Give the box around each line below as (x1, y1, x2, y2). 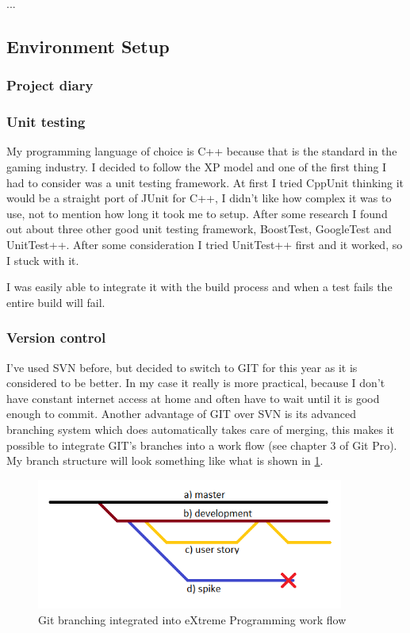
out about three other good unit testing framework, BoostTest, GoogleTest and (6, 221, 392, 237)
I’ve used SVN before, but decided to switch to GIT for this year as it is (6, 359, 358, 375)
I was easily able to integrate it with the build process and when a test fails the (6, 278, 393, 295)
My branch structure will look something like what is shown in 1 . (6, 452, 324, 469)
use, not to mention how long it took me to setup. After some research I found (6, 205, 388, 221)
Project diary (6, 75, 94, 95)
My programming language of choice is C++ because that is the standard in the (6, 143, 397, 159)
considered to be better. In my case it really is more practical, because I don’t (6, 374, 385, 391)
